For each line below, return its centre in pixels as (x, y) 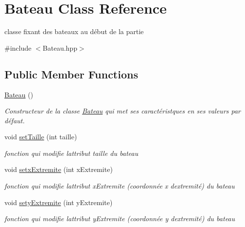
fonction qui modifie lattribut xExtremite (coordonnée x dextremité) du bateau (120, 186)
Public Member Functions (71, 74)
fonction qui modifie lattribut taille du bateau (71, 153)
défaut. (15, 120)
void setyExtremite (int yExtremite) (59, 202)
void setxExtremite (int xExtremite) (59, 169)
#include (18, 47)
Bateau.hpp (60, 47)
